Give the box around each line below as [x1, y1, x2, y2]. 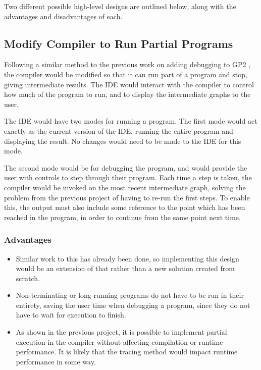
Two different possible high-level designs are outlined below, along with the [4, 1, 236, 11]
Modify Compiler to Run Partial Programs [4, 35, 233, 51]
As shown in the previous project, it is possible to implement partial [16, 327, 227, 337]
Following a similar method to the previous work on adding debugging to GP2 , [4, 59, 251, 70]
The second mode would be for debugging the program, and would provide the [4, 162, 247, 173]
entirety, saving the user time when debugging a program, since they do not [16, 299, 250, 310]
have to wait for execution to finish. [16, 309, 126, 320]
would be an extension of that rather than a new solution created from [16, 263, 235, 274]
